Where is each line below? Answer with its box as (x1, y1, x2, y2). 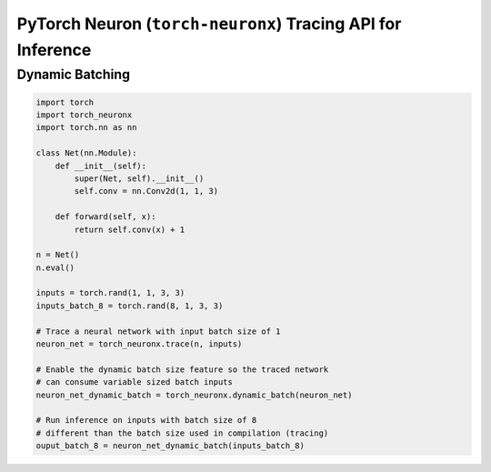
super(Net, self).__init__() (74, 173, 205, 184)
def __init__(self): (55, 160, 147, 171)
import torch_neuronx (35, 109, 133, 120)
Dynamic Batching (16, 66, 131, 83)
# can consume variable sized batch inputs (35, 377, 234, 387)
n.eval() (35, 262, 75, 273)
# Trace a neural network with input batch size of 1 (35, 326, 281, 336)
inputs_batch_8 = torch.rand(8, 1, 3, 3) (35, 300, 224, 311)
